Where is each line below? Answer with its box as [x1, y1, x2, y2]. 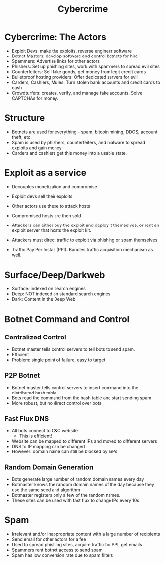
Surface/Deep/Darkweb [4, 269, 105, 281]
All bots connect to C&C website [11, 428, 78, 434]
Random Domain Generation [4, 463, 94, 471]
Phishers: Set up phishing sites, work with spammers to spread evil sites [11, 63, 160, 69]
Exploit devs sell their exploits [11, 193, 73, 199]
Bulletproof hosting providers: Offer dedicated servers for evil [11, 74, 138, 80]
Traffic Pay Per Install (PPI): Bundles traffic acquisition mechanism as [11, 246, 153, 252]
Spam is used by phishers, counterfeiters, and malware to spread [11, 139, 146, 145]
